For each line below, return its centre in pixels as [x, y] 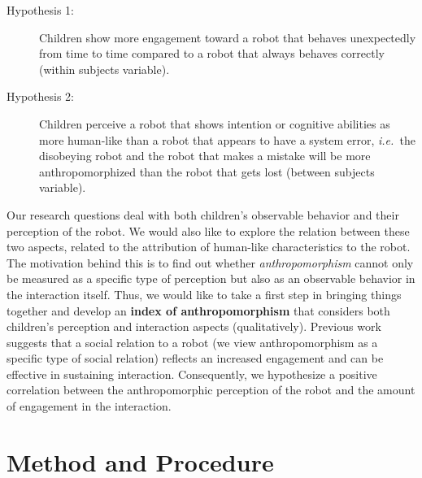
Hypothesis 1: [40, 10]
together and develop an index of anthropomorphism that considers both [198, 310]
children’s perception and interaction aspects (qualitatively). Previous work [194, 326]
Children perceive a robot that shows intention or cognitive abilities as [215, 123]
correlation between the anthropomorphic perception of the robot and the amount [211, 390]
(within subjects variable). [104, 69]
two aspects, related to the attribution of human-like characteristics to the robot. [209, 247]
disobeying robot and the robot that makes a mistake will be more [205, 156]
